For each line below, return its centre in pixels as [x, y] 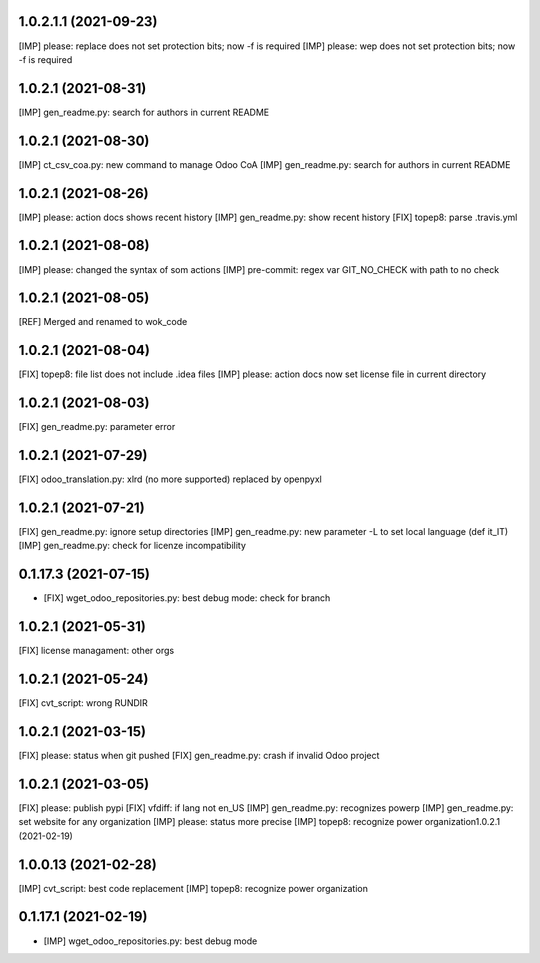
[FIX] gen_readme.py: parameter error [97, 427]
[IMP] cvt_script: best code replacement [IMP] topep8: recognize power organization [193, 888]
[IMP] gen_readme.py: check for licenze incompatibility [132, 546]
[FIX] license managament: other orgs [96, 651]
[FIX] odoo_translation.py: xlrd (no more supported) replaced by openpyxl [170, 479]
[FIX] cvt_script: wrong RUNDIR [83, 703]
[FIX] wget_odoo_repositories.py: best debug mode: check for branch [187, 598]
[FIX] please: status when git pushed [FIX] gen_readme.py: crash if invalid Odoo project [199, 756]
